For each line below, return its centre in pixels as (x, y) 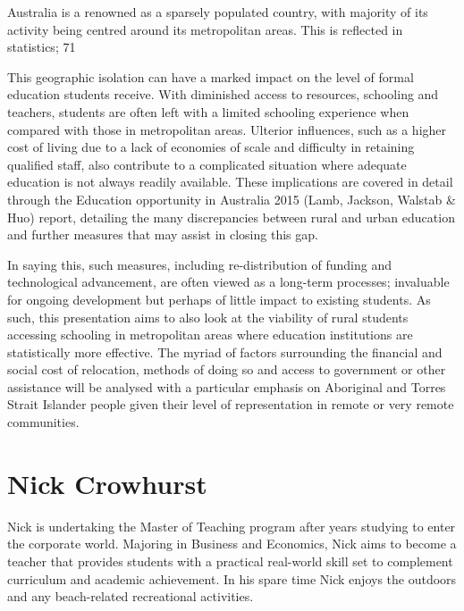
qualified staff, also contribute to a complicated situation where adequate (207, 164)
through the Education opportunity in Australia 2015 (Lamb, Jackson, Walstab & (232, 199)
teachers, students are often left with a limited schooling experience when (208, 111)
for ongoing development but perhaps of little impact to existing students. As (219, 299)
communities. (43, 422)
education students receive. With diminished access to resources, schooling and (223, 94)
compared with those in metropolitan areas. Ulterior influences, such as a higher (227, 129)
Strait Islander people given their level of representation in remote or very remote (231, 404)
